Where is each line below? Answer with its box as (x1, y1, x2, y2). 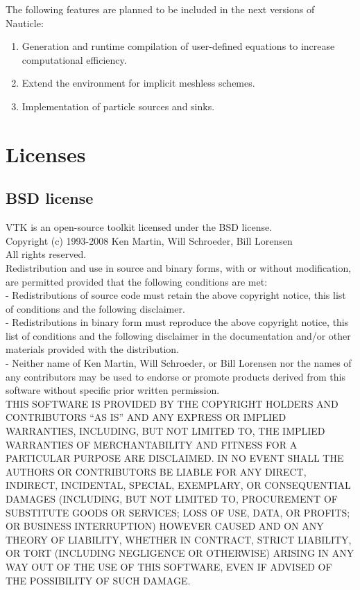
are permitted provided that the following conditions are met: (6, 274, 268, 288)
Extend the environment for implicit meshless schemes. (22, 76, 255, 90)
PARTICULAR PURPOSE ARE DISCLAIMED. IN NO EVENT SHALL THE (6, 451, 344, 465)
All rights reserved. (6, 247, 87, 261)
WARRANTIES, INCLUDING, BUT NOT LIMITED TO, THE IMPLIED (6, 424, 325, 438)
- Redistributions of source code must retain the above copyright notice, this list (6, 288, 346, 302)
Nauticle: (6, 15, 44, 30)
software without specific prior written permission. (6, 383, 220, 397)
